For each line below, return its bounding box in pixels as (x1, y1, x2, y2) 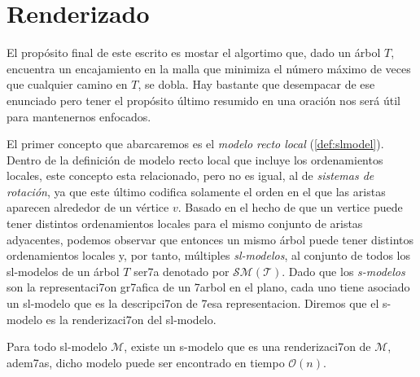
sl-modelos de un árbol (7, 262, 120, 279)
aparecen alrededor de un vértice (7, 199, 169, 216)
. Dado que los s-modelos (282, 262, 405, 279)
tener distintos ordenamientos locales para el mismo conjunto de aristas (7, 215, 363, 232)
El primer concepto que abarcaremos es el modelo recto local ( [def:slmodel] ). (7, 135, 384, 152)
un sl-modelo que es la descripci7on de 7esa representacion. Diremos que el (7, 295, 379, 312)
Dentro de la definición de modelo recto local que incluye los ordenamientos (7, 151, 383, 168)
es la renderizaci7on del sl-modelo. (46, 310, 217, 327)
